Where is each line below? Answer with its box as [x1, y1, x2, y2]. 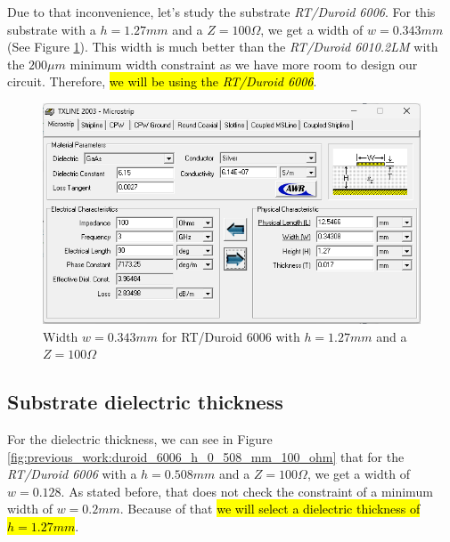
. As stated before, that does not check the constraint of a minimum [61, 481, 433, 500]
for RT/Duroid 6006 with [161, 327, 300, 345]
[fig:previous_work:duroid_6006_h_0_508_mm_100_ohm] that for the [7, 447, 405, 465]
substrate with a [7, 20, 96, 38]
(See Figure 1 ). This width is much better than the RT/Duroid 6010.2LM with [7, 37, 438, 56]
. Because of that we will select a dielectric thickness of [119, 499, 421, 518]
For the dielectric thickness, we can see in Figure [7, 430, 273, 449]
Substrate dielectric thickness [7, 388, 283, 416]
